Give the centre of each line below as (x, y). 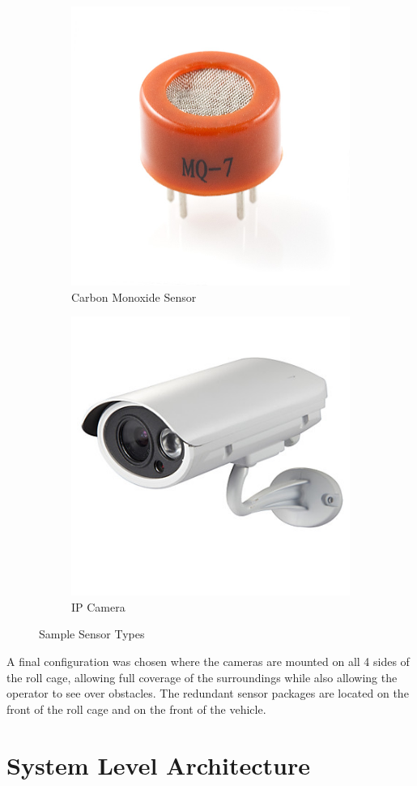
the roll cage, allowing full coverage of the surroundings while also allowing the (202, 677)
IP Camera (98, 606)
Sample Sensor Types (92, 634)
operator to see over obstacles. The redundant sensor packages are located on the (208, 693)
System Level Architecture (158, 765)
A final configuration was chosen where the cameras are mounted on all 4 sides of (208, 661)
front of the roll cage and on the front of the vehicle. (136, 709)
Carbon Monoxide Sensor (134, 296)
